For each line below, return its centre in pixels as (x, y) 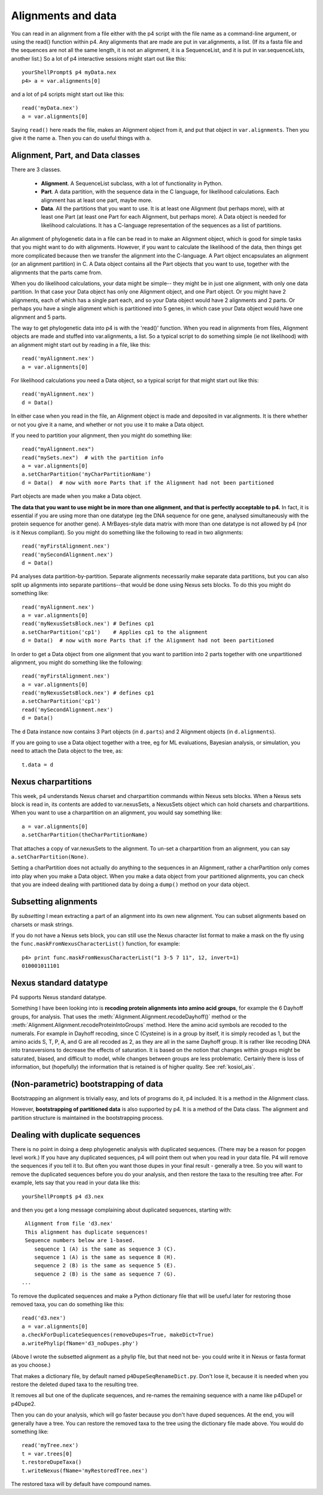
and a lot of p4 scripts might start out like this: (68, 94)
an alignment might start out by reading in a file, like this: (81, 345)
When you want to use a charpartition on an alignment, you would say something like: (117, 813)
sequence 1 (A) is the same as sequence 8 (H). (105, 1257)
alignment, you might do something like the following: (77, 662)
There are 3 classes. (36, 170)
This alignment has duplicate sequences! (86, 1232)
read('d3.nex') (44, 1318)
